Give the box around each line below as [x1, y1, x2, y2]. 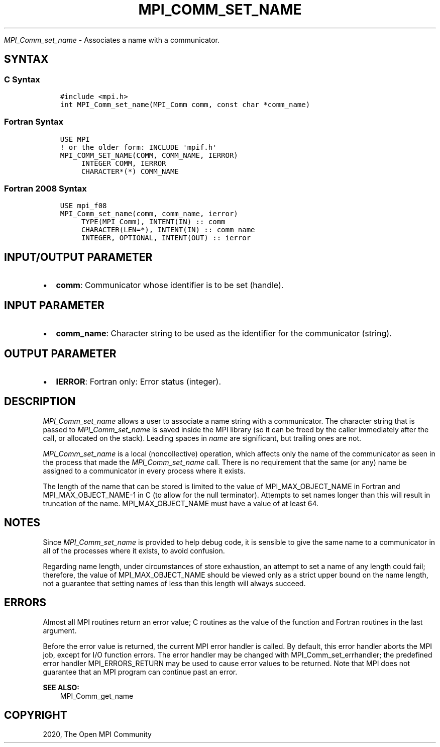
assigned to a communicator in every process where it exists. [43, 466, 246, 475]
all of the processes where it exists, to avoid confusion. [43, 546, 225, 555]
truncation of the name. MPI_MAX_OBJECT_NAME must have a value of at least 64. [43, 499, 319, 508]
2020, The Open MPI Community [43, 730, 152, 739]
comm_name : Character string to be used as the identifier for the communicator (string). [56, 328, 392, 339]
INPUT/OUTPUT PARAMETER [4, 250, 153, 263]
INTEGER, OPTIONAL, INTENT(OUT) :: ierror [81, 234, 251, 242]
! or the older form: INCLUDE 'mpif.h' [60, 143, 217, 151]
